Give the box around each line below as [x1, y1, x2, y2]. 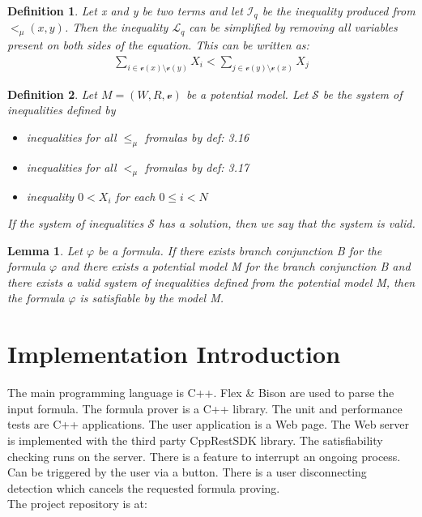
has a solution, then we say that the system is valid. [159, 215, 416, 232]
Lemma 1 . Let [7, 241, 83, 258]
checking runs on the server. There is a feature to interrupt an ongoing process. [7, 447, 401, 464]
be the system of [322, 85, 403, 102]
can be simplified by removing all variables [189, 19, 398, 36]
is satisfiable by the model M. [79, 289, 224, 306]
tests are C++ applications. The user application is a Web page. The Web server [7, 416, 410, 433]
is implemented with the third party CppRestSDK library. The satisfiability [7, 431, 383, 448]
